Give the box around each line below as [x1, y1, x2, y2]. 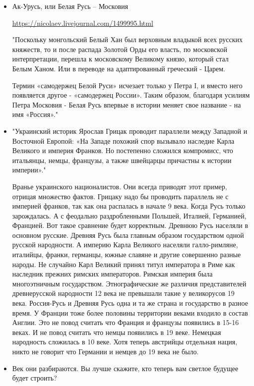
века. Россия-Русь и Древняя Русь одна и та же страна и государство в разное [12, 298, 248, 308]
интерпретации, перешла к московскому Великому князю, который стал [12, 54, 229, 64]
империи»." [12, 165, 46, 175]
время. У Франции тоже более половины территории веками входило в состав [12, 307, 248, 318]
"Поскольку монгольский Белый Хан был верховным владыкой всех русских [12, 34, 243, 45]
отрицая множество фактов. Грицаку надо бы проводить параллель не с [12, 191, 229, 201]
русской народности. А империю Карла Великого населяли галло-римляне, [12, 239, 238, 250]
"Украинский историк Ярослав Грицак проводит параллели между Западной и [12, 125, 248, 136]
